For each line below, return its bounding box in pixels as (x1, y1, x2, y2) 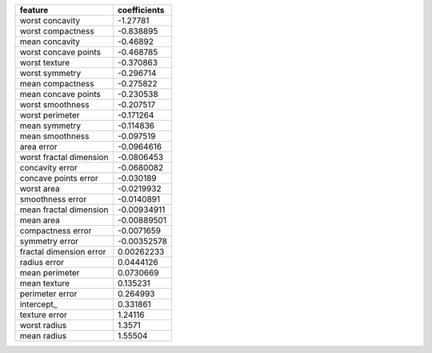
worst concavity (19, 15, 80, 26)
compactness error (19, 225, 92, 236)
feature (19, 5, 49, 15)
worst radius (19, 320, 67, 331)
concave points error (19, 173, 99, 183)
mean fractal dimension (19, 204, 109, 215)
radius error (19, 257, 64, 267)
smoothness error (19, 194, 87, 204)
